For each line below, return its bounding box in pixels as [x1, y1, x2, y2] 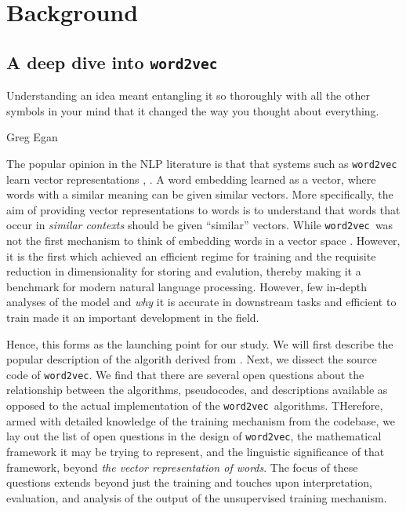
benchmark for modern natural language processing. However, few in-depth [6, 278, 368, 294]
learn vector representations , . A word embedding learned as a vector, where [6, 170, 376, 187]
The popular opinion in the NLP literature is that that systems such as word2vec [6, 155, 397, 171]
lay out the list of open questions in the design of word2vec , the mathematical [6, 428, 382, 444]
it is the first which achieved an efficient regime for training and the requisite [6, 247, 376, 264]
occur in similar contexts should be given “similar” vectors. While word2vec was [6, 217, 393, 233]
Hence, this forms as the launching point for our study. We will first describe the [6, 335, 393, 352]
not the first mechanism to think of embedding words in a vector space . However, [6, 232, 401, 249]
